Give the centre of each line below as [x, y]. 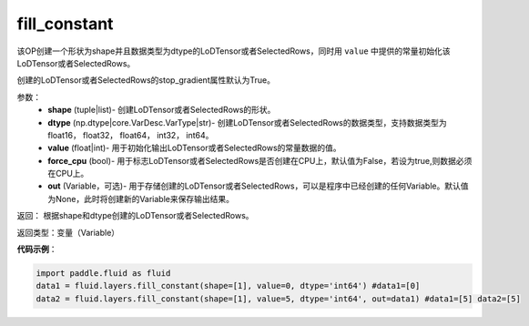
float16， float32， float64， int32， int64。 [131, 135]
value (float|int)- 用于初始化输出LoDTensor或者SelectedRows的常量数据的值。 [194, 148]
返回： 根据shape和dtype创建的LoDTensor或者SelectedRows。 [135, 216]
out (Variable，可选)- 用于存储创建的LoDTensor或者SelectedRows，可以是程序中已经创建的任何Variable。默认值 [258, 186]
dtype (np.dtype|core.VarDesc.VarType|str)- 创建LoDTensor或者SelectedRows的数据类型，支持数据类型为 [248, 122]
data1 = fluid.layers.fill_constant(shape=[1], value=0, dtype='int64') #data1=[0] [228, 286]
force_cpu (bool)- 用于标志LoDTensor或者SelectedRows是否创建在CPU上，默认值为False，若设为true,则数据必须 [260, 160]
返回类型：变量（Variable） [68, 232]
